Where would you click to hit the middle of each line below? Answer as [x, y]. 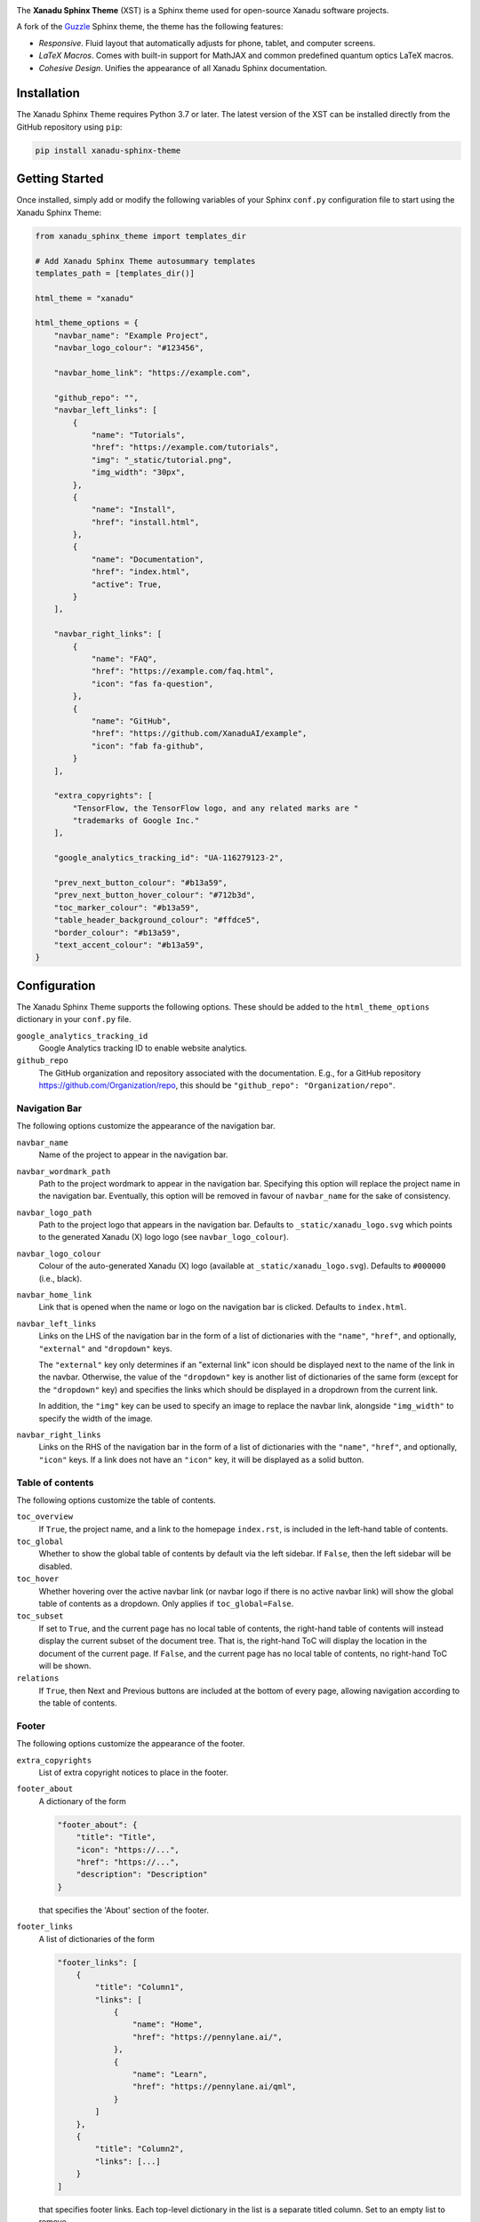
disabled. [56, 1566]
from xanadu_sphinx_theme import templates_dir [140, 236]
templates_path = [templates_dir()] [115, 273]
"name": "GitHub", [132, 721]
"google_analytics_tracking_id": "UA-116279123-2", [169, 858]
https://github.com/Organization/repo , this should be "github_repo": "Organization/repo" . [217, 1085]
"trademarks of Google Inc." [136, 821]
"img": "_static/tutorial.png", [162, 460]
